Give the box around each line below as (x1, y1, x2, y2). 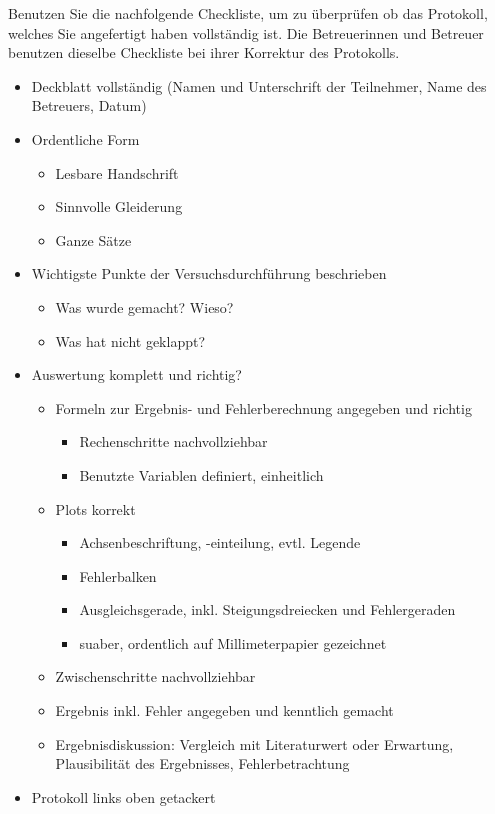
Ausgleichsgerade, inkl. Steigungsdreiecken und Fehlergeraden (79, 599, 456, 620)
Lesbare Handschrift (55, 162, 179, 183)
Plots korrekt (55, 498, 136, 519)
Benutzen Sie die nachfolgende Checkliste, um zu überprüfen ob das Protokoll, (8, 3, 488, 23)
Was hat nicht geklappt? (55, 330, 206, 351)
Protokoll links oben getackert (31, 786, 216, 807)
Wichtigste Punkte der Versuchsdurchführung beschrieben (31, 263, 387, 284)
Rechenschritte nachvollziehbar (79, 431, 268, 452)
